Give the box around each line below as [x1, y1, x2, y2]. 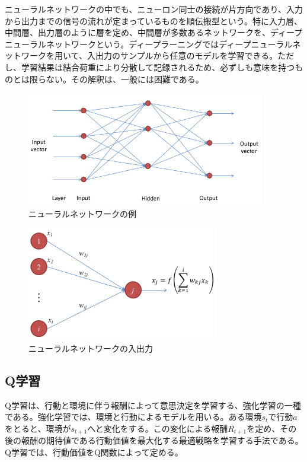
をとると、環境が [5, 422, 71, 434]
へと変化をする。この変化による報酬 [87, 422, 228, 434]
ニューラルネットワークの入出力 [28, 342, 153, 354]
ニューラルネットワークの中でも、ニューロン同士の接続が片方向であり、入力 [5, 3, 303, 15]
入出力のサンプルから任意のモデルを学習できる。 [87, 49, 278, 62]
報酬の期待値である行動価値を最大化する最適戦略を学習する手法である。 [21, 434, 303, 447]
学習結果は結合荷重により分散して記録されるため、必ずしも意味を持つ [21, 60, 295, 73]
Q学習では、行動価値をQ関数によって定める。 [5, 445, 183, 458]
